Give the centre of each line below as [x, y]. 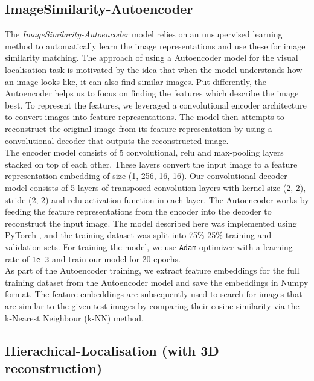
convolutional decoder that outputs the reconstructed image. [117, 140]
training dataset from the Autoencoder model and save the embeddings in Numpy [157, 282]
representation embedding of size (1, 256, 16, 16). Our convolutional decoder [146, 176]
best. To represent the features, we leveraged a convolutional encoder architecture [156, 105]
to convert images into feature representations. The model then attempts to [145, 117]
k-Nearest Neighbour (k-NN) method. [74, 317]
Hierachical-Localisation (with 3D [112, 350]
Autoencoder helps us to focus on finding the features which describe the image [152, 93]
